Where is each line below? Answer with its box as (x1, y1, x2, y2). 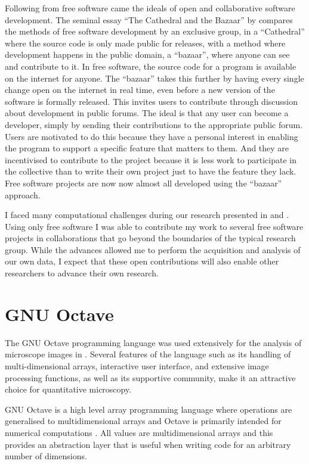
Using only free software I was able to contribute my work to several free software (5, 220, 304, 232)
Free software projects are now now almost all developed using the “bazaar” (5, 176, 282, 189)
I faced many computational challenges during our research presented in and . (5, 208, 289, 221)
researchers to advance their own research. (5, 267, 159, 279)
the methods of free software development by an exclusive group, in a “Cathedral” (5, 25, 305, 38)
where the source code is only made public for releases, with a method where (5, 36, 286, 49)
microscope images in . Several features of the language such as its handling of (5, 348, 291, 360)
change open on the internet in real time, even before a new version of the (5, 83, 275, 96)
